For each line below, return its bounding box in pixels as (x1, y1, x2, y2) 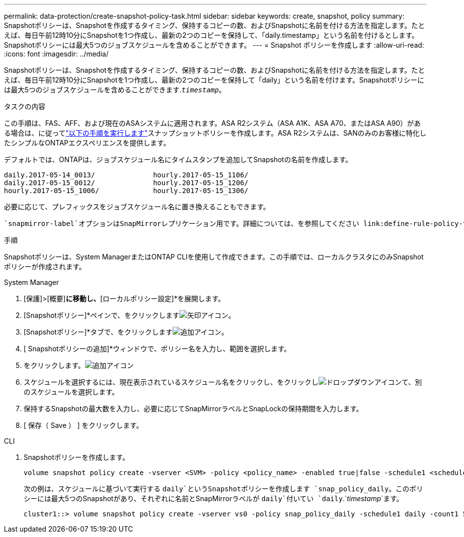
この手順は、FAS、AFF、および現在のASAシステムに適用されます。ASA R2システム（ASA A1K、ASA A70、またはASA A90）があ (4, 119, 421, 127)
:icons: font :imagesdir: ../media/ (4, 50, 109, 58)
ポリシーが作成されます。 (4, 262, 86, 271)
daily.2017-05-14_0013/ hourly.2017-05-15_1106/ (4, 171, 249, 179)
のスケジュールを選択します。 (24, 388, 119, 396)
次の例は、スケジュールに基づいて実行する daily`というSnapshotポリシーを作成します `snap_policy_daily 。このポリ (24, 484, 423, 493)
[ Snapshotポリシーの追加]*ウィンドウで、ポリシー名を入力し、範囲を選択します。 (24, 344, 291, 353)
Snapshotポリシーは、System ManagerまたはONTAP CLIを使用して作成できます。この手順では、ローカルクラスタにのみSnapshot (4, 253, 424, 261)
